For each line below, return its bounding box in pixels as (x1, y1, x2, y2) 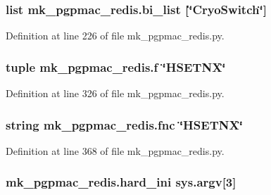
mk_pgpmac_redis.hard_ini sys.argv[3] (6, 173, 237, 191)
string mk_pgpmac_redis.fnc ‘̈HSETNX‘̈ (6, 115, 243, 133)
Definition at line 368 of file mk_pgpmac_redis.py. (6, 143, 225, 158)
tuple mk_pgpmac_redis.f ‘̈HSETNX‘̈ (6, 58, 226, 75)
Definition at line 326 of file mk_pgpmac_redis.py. (6, 86, 225, 101)
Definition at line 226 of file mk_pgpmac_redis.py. (6, 28, 225, 43)
